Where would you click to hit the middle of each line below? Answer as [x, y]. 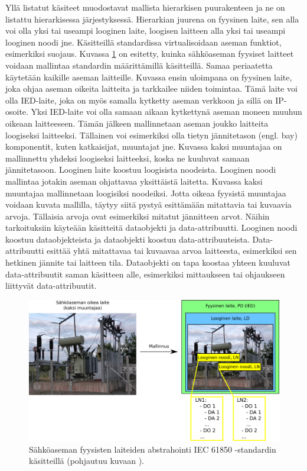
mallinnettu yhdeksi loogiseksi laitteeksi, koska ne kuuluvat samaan [128, 158]
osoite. [17, 112]
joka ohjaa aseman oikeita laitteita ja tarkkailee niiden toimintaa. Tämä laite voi [151, 88]
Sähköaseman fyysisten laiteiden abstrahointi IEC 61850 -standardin [153, 449]
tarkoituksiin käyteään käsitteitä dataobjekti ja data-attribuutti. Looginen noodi [151, 228]
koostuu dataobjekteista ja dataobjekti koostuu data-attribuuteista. [128, 239]
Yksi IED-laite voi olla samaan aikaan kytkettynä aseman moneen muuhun [166, 112]
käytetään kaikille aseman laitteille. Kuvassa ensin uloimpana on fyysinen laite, [149, 77]
